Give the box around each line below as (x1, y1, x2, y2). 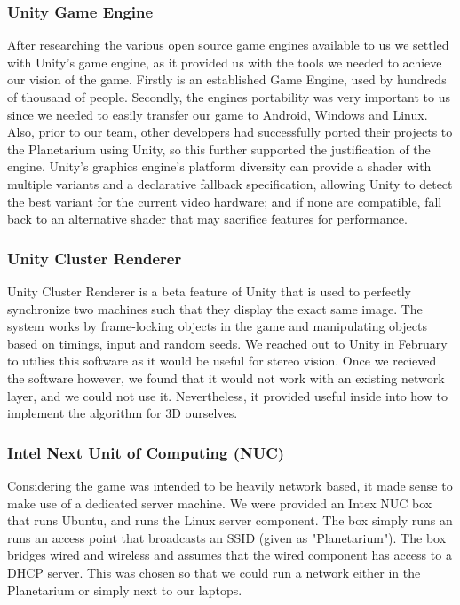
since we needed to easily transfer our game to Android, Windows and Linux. (7, 105, 428, 123)
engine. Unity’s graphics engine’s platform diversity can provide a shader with (7, 157, 432, 176)
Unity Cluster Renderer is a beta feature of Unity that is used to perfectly (7, 281, 411, 300)
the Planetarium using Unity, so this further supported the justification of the (7, 139, 431, 158)
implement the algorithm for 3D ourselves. (7, 404, 238, 422)
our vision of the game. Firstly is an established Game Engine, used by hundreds (7, 70, 447, 89)
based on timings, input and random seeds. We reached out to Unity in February (7, 334, 448, 352)
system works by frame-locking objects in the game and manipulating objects (7, 317, 427, 335)
